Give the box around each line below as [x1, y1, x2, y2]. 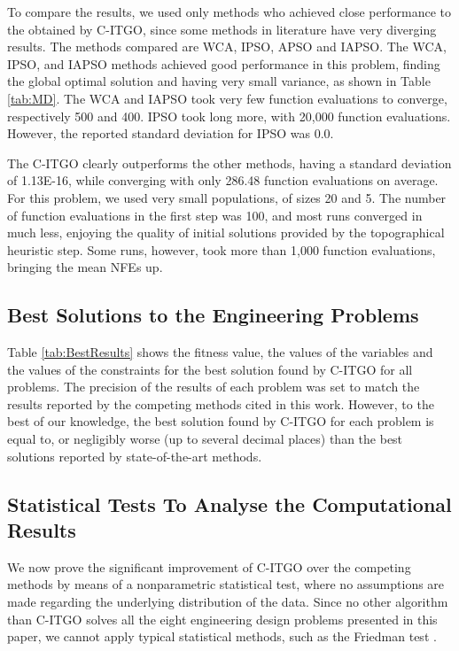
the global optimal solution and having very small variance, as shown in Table [7, 72, 431, 90]
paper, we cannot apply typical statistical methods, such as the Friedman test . [7, 627, 437, 646]
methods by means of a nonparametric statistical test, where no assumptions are [7, 575, 445, 593]
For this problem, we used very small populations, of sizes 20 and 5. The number [7, 188, 447, 206]
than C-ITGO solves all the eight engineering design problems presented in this [7, 609, 438, 628]
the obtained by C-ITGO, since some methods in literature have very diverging [7, 19, 437, 38]
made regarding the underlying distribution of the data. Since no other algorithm [7, 593, 448, 611]
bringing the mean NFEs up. [7, 258, 163, 276]
